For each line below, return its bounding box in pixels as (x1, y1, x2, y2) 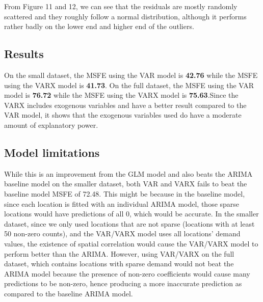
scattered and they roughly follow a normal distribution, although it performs (4, 11, 247, 21)
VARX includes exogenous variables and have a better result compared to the (4, 99, 247, 110)
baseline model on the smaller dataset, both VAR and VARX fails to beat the (4, 178, 247, 189)
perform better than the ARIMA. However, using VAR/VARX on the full (4, 248, 234, 259)
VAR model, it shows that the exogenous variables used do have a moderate (4, 109, 242, 120)
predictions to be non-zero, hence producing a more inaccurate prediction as (4, 278, 242, 289)
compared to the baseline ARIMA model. (4, 288, 133, 298)
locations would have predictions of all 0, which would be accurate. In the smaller (4, 208, 259, 219)
